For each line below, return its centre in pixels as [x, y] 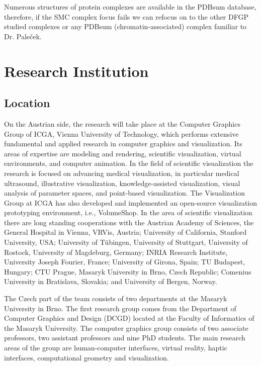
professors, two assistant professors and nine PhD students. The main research [125, 338]
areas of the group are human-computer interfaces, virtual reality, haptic [116, 348]
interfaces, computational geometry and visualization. [86, 357]
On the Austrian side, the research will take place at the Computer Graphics [122, 123]
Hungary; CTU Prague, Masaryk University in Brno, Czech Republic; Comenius [128, 271]
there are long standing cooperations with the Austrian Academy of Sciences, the [129, 222]
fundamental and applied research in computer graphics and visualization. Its [123, 144]
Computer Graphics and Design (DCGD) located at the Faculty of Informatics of [129, 318]
